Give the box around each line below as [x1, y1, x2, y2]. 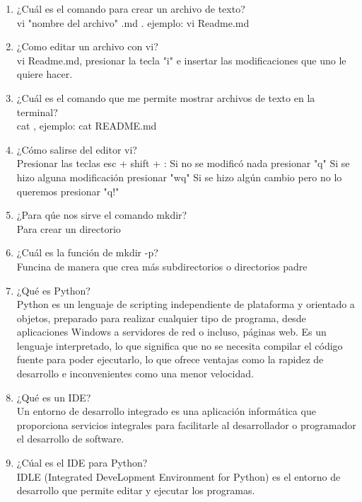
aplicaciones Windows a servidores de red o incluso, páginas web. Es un [16, 324, 327, 339]
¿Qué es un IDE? [16, 389, 91, 404]
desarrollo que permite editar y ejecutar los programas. [16, 483, 255, 498]
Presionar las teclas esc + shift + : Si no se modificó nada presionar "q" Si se [16, 156, 350, 171]
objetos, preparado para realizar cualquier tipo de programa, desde [16, 310, 306, 325]
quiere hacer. [16, 67, 73, 81]
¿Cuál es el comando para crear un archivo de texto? [16, 1, 245, 16]
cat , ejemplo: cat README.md [16, 118, 157, 133]
